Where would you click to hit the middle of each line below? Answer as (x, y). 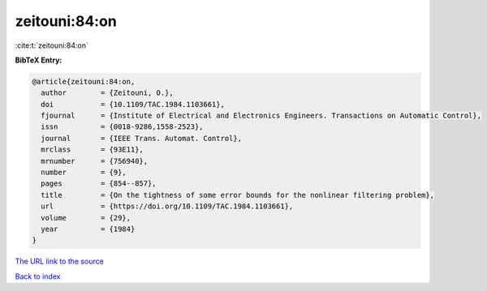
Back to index (38, 276)
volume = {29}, (86, 218)
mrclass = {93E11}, (92, 150)
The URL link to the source (60, 261)
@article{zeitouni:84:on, (84, 81)
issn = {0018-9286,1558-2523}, (122, 127)
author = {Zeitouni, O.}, (107, 93)
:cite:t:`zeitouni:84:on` (52, 45)
